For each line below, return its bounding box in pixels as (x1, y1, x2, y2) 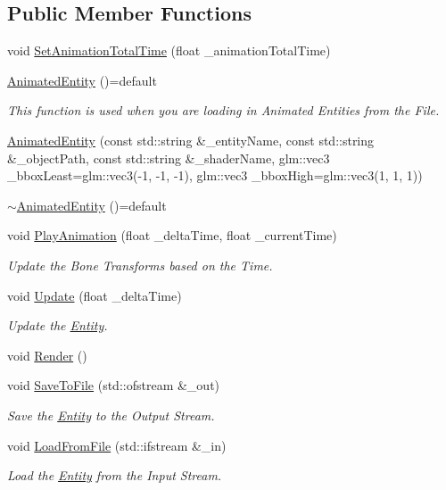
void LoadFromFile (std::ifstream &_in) (7, 436, 227, 454)
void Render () (7, 345, 87, 364)
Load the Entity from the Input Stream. (7, 466, 222, 485)
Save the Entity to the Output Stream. (7, 405, 215, 424)
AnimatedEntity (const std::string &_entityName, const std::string (7, 130, 375, 149)
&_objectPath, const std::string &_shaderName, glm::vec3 (7, 148, 330, 167)
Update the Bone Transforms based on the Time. (7, 255, 273, 274)
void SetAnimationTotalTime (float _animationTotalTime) (7, 41, 331, 60)
